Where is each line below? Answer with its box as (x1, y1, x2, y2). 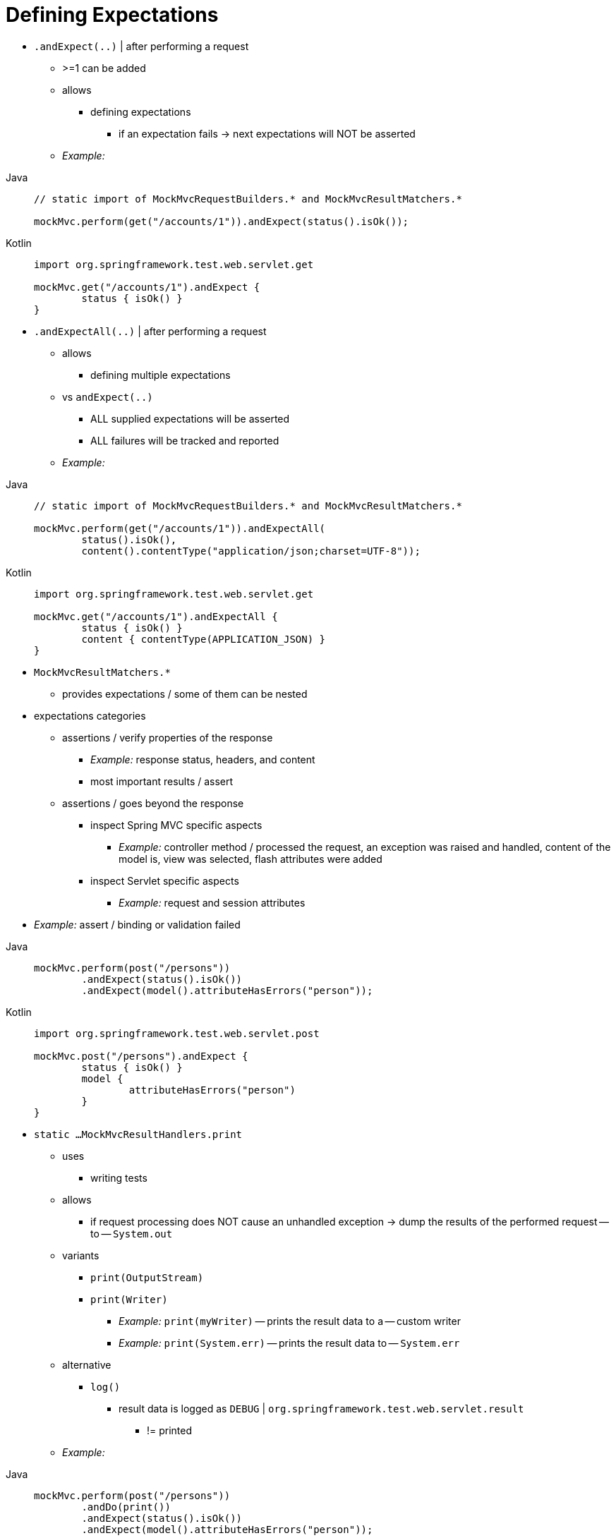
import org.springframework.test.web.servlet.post (34, 1027, 320, 1039)
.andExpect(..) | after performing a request (34, 40, 249, 52)
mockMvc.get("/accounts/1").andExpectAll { (34, 610, 278, 622)
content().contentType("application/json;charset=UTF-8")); (81, 545, 421, 557)
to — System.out (90, 1227, 173, 1240)
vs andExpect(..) (62, 390, 153, 403)
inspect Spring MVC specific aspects (90, 818, 262, 831)
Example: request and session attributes (119, 896, 306, 909)
